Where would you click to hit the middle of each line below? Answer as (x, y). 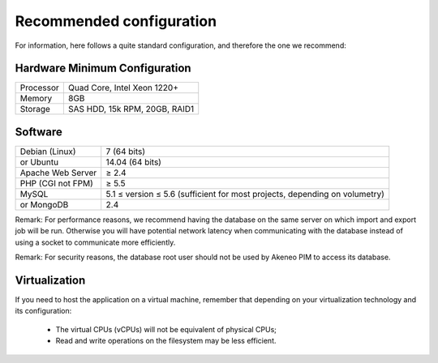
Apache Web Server (58, 173)
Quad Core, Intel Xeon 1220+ (123, 88)
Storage (35, 109)
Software (39, 132)
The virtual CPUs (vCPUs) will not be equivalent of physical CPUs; (166, 329)
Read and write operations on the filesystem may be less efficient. (166, 341)
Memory (36, 99)
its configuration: (43, 311)
